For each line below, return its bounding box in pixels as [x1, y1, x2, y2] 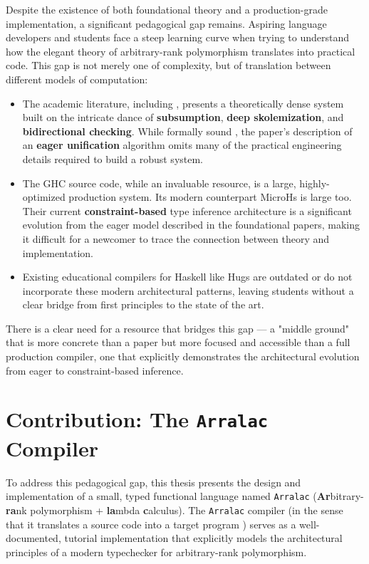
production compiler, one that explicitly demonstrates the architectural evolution [6, 349, 360, 364]
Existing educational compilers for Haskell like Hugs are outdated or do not [22, 269, 353, 284]
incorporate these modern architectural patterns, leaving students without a [22, 283, 354, 298]
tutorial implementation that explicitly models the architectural [64, 531, 343, 545]
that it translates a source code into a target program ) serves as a [6, 516, 296, 531]
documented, [6, 531, 61, 545]
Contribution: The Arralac [6, 404, 269, 434]
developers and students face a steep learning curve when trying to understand [6, 30, 350, 45]
